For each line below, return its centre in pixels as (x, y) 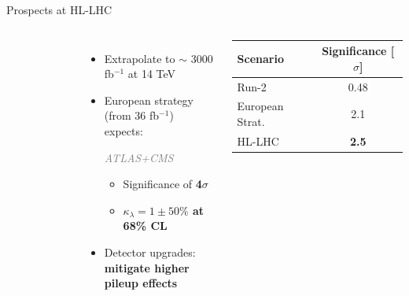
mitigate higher (147, 267)
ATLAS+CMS (139, 157)
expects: (123, 130)
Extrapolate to (140, 58)
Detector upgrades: (150, 252)
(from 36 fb (132, 115)
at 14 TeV (152, 74)
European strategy (149, 100)
